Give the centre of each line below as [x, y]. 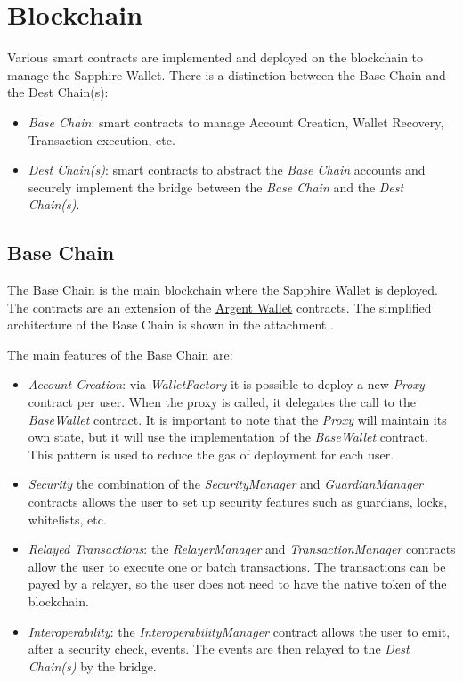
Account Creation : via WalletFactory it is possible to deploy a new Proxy [226, 384]
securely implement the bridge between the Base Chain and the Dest [216, 187]
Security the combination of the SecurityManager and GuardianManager [225, 484]
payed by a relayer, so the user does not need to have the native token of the [237, 584]
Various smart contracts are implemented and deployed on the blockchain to [215, 57]
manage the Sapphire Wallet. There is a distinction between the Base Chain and [227, 74]
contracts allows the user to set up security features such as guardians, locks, [238, 502]
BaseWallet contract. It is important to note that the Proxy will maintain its [237, 419]
